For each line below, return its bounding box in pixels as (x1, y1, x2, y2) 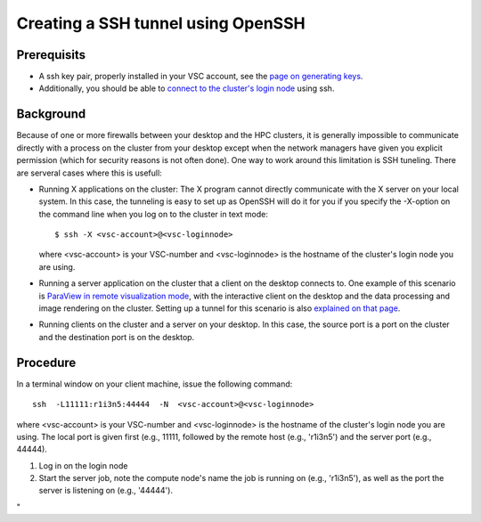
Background (16, 107, 86, 122)
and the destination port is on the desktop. (38, 331, 195, 342)
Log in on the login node (38, 460, 128, 471)
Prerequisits (16, 47, 86, 62)
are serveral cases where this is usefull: (16, 167, 162, 178)
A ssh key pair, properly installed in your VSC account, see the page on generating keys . (38, 71, 363, 82)
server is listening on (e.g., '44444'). (38, 485, 174, 496)
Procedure (16, 355, 77, 370)
